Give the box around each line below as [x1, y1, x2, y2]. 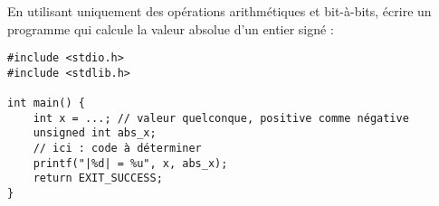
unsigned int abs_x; [33, 126, 157, 140]
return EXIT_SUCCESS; [33, 172, 163, 185]
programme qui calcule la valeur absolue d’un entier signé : [7, 19, 334, 38]
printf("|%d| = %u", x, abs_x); [33, 156, 228, 170]
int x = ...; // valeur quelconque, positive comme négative [33, 111, 409, 125]
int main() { [7, 97, 85, 110]
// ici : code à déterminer [33, 142, 202, 155]
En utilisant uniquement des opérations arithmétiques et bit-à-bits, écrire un [7, 2, 432, 20]
